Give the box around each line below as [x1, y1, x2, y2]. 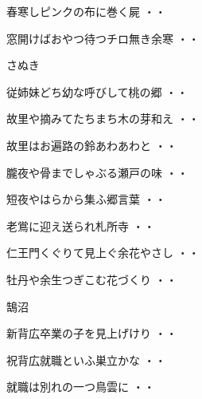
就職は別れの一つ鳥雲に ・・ [6, 378, 155, 395]
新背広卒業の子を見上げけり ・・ [6, 325, 177, 342]
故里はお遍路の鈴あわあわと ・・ [6, 136, 177, 153]
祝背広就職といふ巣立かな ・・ [6, 351, 166, 368]
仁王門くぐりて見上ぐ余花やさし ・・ [6, 244, 200, 261]
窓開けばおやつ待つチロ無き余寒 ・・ [6, 30, 200, 46]
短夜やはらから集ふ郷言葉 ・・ [6, 191, 166, 207]
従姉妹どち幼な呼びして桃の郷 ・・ [6, 83, 188, 100]
